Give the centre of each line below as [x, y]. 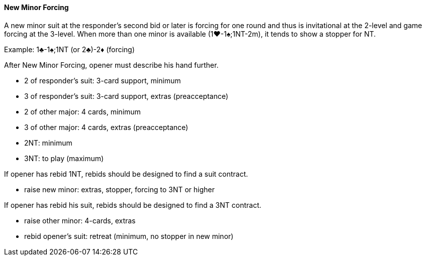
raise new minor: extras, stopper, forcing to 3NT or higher [119, 189]
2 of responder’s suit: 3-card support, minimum [103, 80]
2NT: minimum [48, 143]
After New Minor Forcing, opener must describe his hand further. [111, 65]
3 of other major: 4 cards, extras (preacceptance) [106, 127]
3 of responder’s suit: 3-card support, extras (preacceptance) [126, 96]
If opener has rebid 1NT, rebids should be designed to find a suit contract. [126, 174]
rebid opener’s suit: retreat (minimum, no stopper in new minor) [129, 236]
